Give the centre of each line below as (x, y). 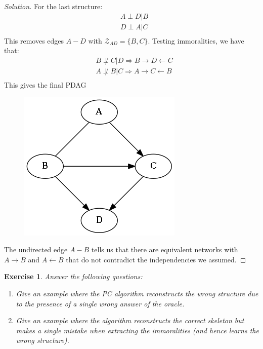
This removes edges (34, 40)
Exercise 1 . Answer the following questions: (73, 276)
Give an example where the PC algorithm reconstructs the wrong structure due (137, 293)
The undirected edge (36, 249)
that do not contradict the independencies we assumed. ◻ (156, 259)
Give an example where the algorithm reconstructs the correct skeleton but (130, 320)
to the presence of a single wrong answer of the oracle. (100, 303)
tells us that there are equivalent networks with (165, 249)
